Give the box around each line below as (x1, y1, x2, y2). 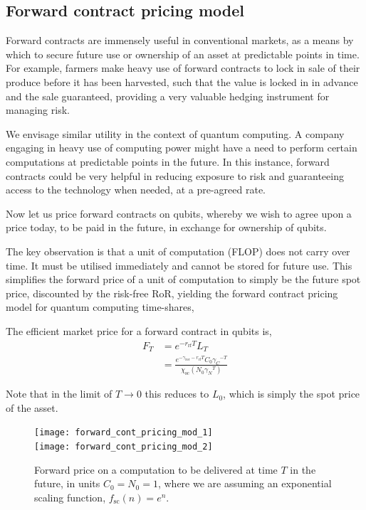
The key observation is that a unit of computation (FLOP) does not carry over (6, 243, 350, 258)
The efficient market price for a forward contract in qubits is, (6, 323, 272, 338)
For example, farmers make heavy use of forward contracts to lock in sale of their (6, 60, 360, 75)
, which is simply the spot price (223, 386, 360, 401)
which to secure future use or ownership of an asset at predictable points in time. (6, 46, 360, 61)
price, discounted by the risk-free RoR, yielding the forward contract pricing (6, 285, 338, 300)
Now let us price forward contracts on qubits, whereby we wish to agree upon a (6, 206, 352, 221)
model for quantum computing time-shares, (6, 299, 194, 314)
